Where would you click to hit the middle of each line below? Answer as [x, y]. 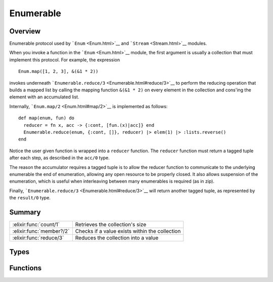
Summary [25, 212]
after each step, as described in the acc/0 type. [59, 158]
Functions [26, 268]
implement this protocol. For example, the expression [65, 60]
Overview [25, 31]
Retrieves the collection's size [111, 224]
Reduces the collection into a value [117, 238]
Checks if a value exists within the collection [128, 231]
